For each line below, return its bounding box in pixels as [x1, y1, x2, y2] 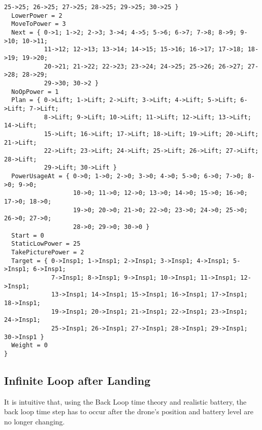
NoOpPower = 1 [11, 88, 59, 95]
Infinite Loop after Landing [4, 372, 151, 388]
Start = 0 [11, 231, 44, 239]
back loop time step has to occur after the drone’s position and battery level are [4, 406, 253, 417]
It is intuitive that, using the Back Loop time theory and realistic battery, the [4, 396, 247, 407]
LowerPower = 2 [11, 12, 62, 19]
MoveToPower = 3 [11, 20, 66, 28]
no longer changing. [4, 416, 65, 426]
